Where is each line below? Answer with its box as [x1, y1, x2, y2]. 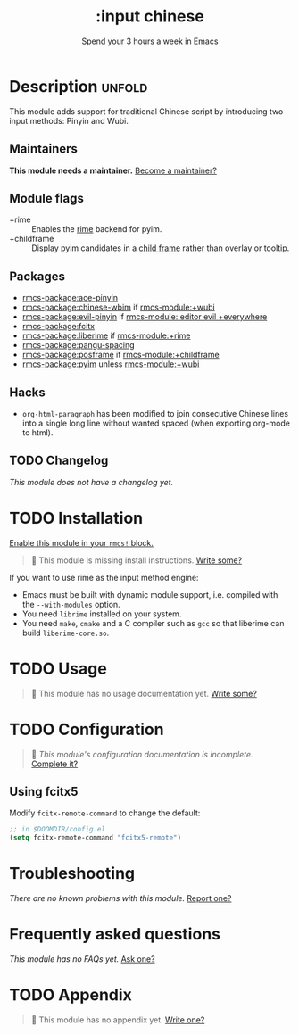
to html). [21, 426, 54, 438]
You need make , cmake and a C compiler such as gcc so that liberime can [21, 617, 285, 628]
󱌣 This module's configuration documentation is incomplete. [30, 749, 253, 759]
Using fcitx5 [9, 783, 79, 799]
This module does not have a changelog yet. [9, 476, 174, 487]
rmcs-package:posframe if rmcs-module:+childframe [21, 350, 220, 360]
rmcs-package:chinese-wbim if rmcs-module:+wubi [21, 302, 216, 313]
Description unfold [9, 76, 148, 96]
